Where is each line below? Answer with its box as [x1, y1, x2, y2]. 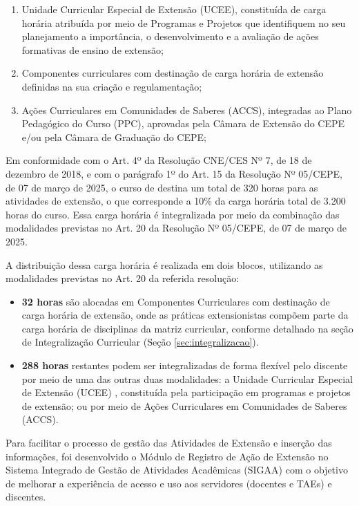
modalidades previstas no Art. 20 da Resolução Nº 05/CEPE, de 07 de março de [6, 221, 347, 235]
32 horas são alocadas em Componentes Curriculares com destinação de [21, 294, 330, 308]
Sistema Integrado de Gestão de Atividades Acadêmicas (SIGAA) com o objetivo [6, 462, 348, 477]
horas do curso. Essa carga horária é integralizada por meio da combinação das [6, 207, 340, 221]
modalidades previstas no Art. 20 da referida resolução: [6, 271, 240, 285]
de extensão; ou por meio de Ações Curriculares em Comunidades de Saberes [21, 398, 347, 413]
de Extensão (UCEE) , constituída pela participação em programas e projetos [21, 385, 351, 400]
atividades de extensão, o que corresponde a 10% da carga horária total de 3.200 [6, 194, 346, 208]
